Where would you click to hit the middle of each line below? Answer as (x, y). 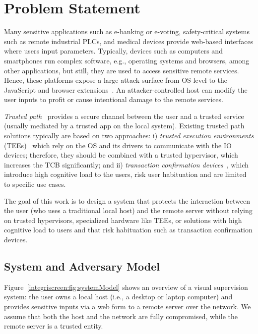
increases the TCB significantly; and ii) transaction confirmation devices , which (126, 164)
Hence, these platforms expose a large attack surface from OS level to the (116, 80)
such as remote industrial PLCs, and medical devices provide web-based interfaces (129, 41)
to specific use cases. (35, 184)
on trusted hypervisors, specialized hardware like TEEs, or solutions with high (123, 220)
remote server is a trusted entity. (54, 326)
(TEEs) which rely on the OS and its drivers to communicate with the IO (118, 145)
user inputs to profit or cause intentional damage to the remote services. (114, 99)
